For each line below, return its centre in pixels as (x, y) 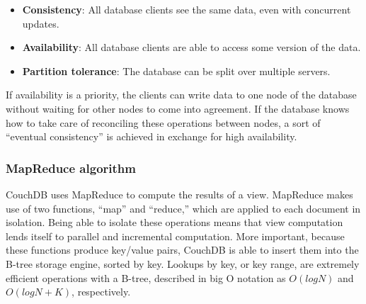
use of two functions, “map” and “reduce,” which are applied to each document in (183, 208)
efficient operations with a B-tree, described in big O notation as (146, 277)
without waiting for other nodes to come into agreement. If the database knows (178, 108)
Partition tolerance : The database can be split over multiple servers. (176, 71)
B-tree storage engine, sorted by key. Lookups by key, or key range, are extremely (183, 263)
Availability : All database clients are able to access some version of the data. (191, 47)
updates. (41, 23)
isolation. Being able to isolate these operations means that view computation (175, 222)
